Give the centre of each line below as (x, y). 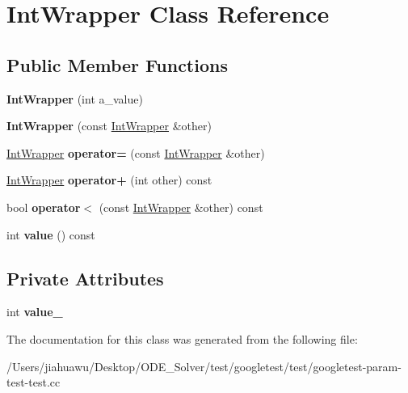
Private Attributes (85, 278)
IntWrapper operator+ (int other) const (109, 180)
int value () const (51, 234)
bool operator (44, 207)
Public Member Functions (117, 64)
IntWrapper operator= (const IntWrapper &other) (136, 152)
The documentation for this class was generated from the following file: (182, 338)
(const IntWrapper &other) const (181, 207)
